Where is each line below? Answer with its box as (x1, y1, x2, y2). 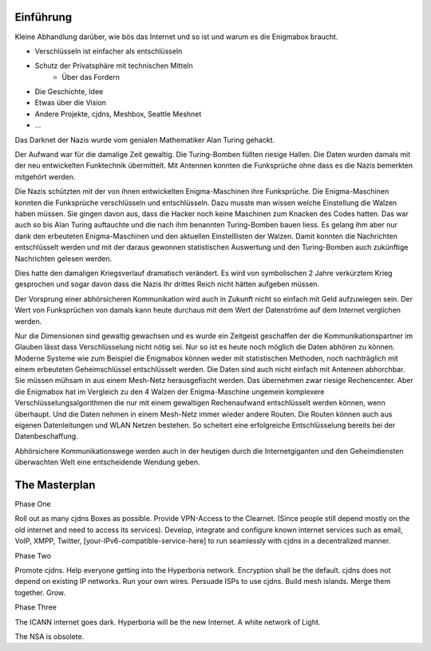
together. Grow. (14, 587, 66, 598)
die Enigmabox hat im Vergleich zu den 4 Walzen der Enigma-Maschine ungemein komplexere (14, 387, 325, 397)
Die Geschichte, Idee (34, 87, 104, 97)
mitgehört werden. (14, 172, 76, 181)
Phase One (14, 499, 51, 509)
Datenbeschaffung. (14, 432, 79, 441)
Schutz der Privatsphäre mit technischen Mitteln (34, 61, 193, 71)
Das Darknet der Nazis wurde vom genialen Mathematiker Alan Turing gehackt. (14, 135, 275, 144)
